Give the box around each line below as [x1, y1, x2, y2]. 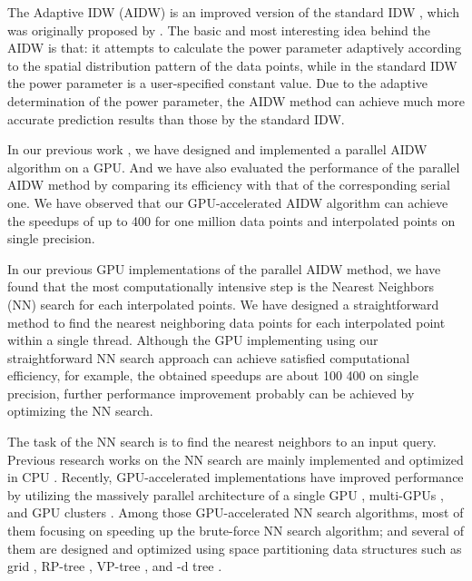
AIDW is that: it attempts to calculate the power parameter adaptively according [7, 38, 462, 57]
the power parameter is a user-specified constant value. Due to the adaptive [7, 74, 428, 93]
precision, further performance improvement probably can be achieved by [7, 383, 415, 402]
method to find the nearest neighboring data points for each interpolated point [7, 312, 446, 331]
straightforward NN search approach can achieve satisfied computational [7, 348, 410, 367]
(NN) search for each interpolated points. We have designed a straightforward [7, 294, 439, 313]
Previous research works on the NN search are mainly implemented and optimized [7, 449, 464, 468]
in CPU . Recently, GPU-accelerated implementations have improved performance [7, 468, 464, 487]
